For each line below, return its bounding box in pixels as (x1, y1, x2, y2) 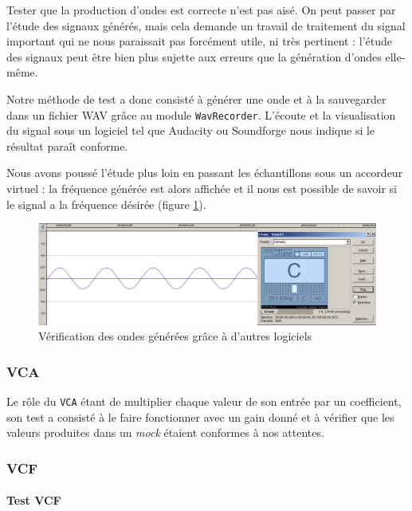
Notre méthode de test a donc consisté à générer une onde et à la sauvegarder (6, 90, 386, 107)
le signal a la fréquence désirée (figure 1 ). (6, 195, 206, 212)
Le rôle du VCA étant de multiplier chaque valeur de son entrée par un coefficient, (6, 393, 402, 410)
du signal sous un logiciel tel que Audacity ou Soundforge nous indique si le (6, 122, 375, 139)
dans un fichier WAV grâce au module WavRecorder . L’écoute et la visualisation (6, 106, 396, 123)
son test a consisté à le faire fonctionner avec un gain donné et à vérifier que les (6, 408, 394, 425)
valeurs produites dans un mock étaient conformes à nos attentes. (6, 424, 324, 441)
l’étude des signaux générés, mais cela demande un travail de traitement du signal (6, 17, 406, 33)
